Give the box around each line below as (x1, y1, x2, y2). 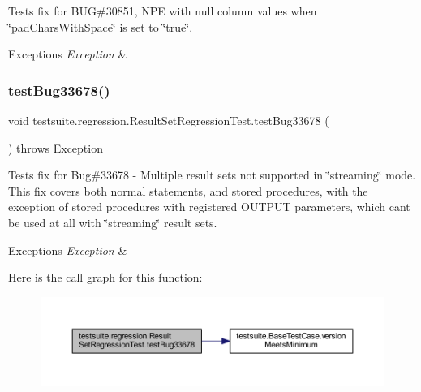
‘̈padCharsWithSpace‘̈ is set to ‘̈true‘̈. (8, 18, 193, 35)
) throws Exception (8, 139, 103, 156)
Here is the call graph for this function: (8, 269, 203, 286)
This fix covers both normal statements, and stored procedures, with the (8, 182, 368, 199)
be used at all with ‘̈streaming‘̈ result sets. (8, 213, 217, 230)
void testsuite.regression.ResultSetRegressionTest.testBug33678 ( (8, 112, 329, 128)
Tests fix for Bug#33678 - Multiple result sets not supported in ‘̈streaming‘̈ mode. (8, 166, 416, 183)
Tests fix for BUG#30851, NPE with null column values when (8, 2, 317, 19)
